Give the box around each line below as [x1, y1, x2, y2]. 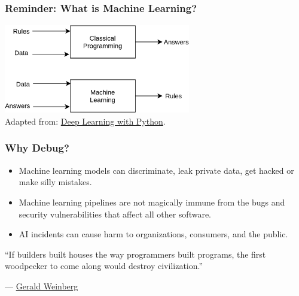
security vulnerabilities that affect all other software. [19, 207, 212, 220]
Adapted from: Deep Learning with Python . [5, 114, 166, 127]
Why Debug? [5, 140, 69, 155]
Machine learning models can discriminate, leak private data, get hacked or [19, 164, 294, 176]
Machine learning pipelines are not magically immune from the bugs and [19, 195, 285, 208]
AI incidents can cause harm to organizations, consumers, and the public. [19, 228, 288, 240]
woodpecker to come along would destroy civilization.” [5, 259, 203, 272]
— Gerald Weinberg [5, 279, 78, 292]
